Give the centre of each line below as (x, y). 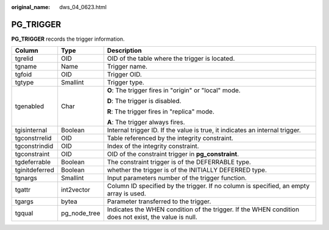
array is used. (126, 194)
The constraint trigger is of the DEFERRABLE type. (179, 162)
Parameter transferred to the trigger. (159, 201)
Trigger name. (127, 67)
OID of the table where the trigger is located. (171, 59)
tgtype (24, 83)
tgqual (24, 214)
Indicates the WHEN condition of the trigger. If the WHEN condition (203, 209)
